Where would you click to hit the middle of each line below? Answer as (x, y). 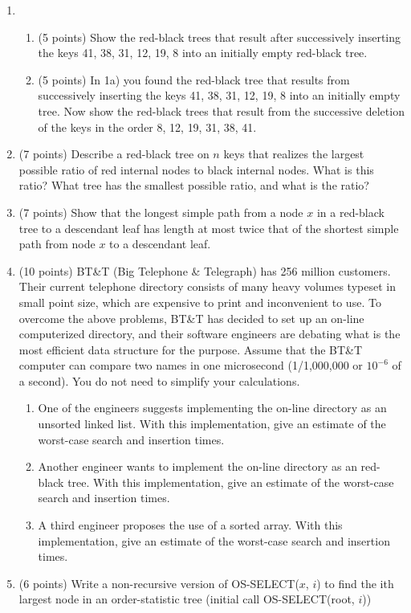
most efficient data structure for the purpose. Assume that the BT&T (191, 349)
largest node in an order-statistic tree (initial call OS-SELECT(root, (187, 599)
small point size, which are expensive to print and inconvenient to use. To (200, 302)
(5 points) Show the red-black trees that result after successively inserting (220, 37)
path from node (57, 244)
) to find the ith (355, 583)
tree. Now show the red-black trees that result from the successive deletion (221, 110)
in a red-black (350, 212)
